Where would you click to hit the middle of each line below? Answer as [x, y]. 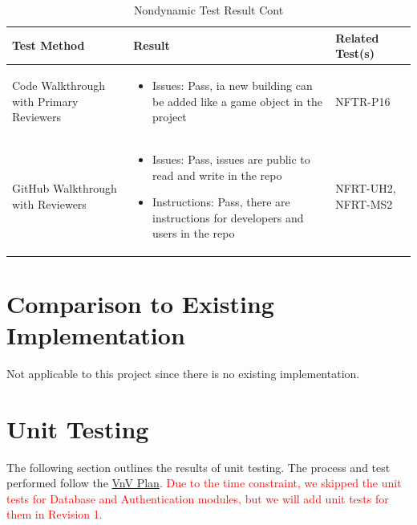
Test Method [49, 45]
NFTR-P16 [363, 101]
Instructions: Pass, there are [221, 202]
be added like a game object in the [237, 101]
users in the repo [193, 233]
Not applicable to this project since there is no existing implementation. [183, 373]
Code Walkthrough [59, 85]
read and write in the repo [217, 175]
